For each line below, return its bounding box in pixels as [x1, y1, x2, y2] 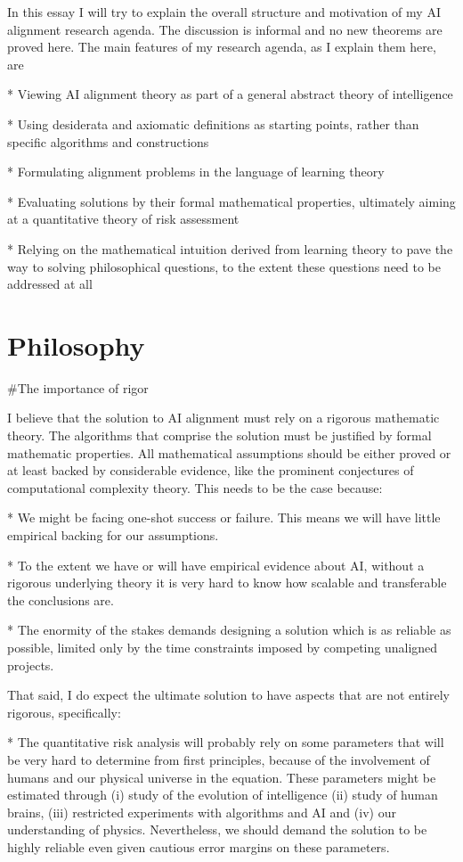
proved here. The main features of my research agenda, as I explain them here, [7, 37, 436, 56]
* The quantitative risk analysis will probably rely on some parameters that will [7, 733, 444, 751]
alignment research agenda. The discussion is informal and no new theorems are [7, 20, 443, 38]
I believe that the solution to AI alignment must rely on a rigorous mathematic [7, 408, 440, 427]
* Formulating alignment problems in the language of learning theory [7, 162, 385, 181]
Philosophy [7, 326, 145, 363]
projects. [7, 655, 54, 674]
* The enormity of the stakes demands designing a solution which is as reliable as [7, 620, 451, 639]
